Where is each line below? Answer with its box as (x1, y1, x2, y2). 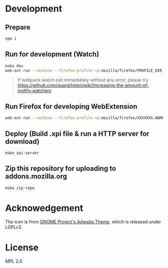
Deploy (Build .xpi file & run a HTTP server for (5, 129, 149, 138)
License (5, 241, 39, 253)
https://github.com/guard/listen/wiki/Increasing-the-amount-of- (17, 82, 149, 88)
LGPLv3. (5, 224, 22, 230)
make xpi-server (5, 150, 39, 155)
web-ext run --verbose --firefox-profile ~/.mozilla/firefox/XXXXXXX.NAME (5, 116, 164, 121)
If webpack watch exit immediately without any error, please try (17, 77, 148, 83)
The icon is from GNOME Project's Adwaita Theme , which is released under (5, 219, 161, 225)
